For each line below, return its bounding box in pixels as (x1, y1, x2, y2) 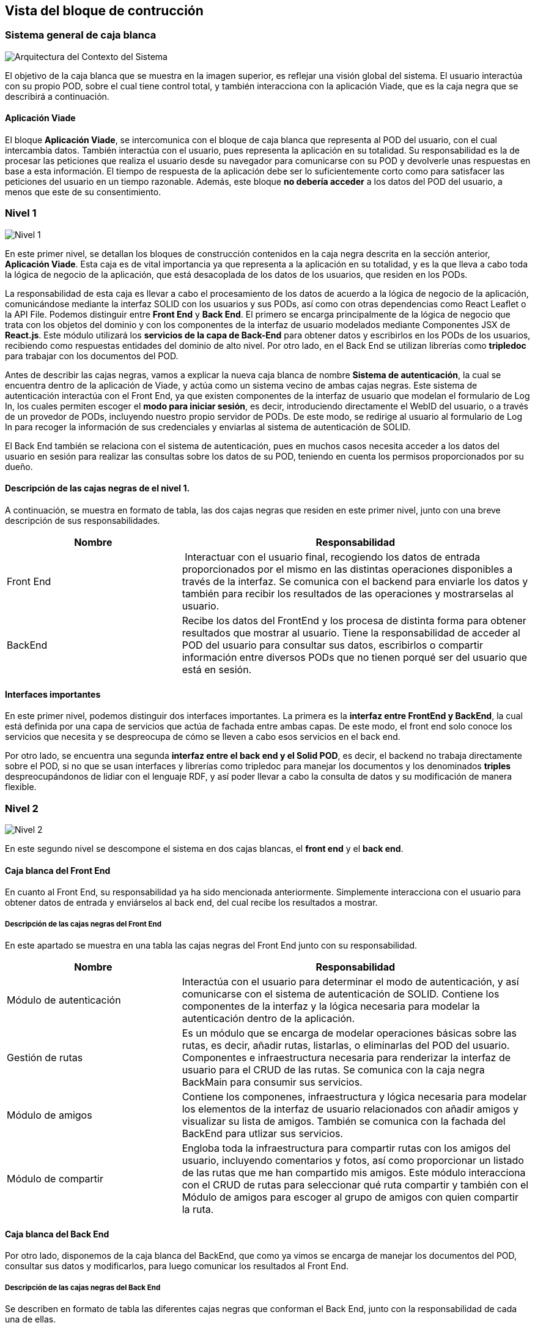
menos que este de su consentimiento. (5, 187, 161, 198)
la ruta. (182, 1203, 214, 1215)
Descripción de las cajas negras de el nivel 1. (5, 483, 190, 494)
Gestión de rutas (7, 1051, 83, 1064)
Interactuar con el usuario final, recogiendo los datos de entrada (185, 550, 481, 563)
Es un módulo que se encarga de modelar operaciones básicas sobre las (182, 1026, 517, 1039)
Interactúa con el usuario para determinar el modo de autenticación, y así (182, 975, 519, 988)
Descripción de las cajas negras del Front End (5, 919, 162, 928)
